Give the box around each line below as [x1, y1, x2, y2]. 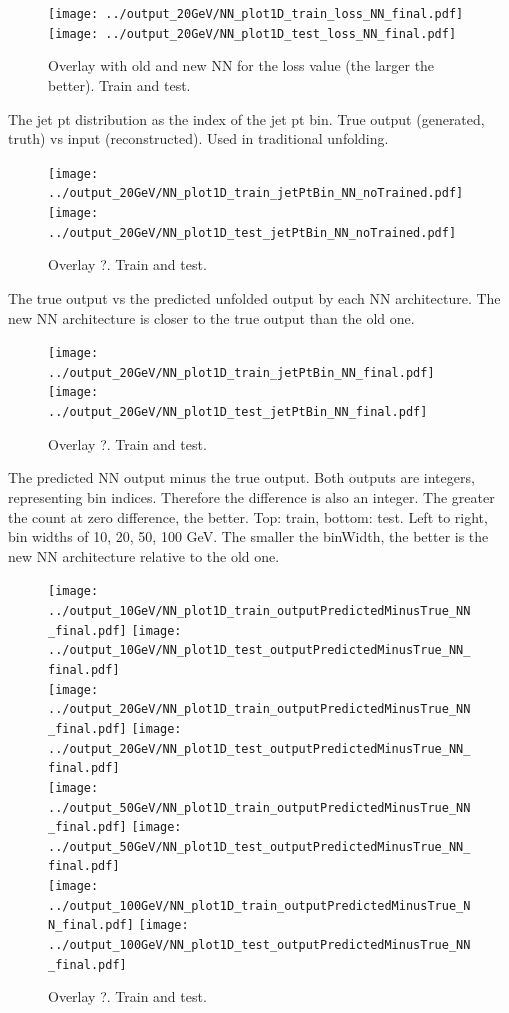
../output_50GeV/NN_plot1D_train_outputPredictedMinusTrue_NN [48, 800, 471, 815]
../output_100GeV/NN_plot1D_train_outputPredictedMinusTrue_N [48, 898, 471, 913]
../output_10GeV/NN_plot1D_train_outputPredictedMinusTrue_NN [48, 603, 471, 618]
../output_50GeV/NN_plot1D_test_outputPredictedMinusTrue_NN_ [48, 839, 471, 854]
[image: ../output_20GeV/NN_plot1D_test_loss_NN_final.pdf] [48, 26, 457, 41]
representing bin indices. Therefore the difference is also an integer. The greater [8, 486, 495, 507]
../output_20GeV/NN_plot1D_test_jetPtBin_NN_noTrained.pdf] [48, 225, 457, 240]
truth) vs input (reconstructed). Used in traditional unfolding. [8, 128, 389, 149]
